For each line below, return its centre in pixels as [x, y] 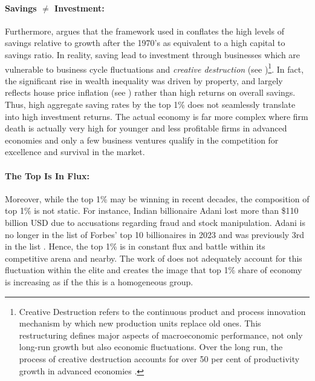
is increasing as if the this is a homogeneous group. [99, 281]
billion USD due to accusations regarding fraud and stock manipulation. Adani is [155, 222]
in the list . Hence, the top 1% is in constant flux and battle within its [135, 246]
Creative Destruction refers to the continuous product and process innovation [162, 311]
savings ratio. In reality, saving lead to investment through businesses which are [153, 54]
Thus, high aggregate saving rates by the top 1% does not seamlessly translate [150, 104]
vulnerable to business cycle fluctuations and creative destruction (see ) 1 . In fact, [154, 68]
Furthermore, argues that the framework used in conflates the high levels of [145, 31]
